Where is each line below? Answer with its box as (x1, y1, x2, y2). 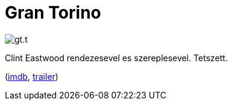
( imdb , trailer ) (5, 71, 58, 82)
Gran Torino (5, 2, 101, 23)
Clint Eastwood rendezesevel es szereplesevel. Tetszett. (5, 52, 228, 63)
